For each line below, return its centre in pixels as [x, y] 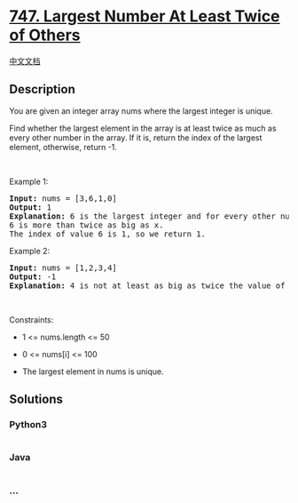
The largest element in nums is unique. [93, 371]
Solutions [36, 399]
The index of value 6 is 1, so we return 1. [108, 234]
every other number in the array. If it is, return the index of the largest [136, 137]
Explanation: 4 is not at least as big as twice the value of [147, 285]
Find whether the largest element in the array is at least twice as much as [143, 128]
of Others [45, 35]
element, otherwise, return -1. [63, 147]
